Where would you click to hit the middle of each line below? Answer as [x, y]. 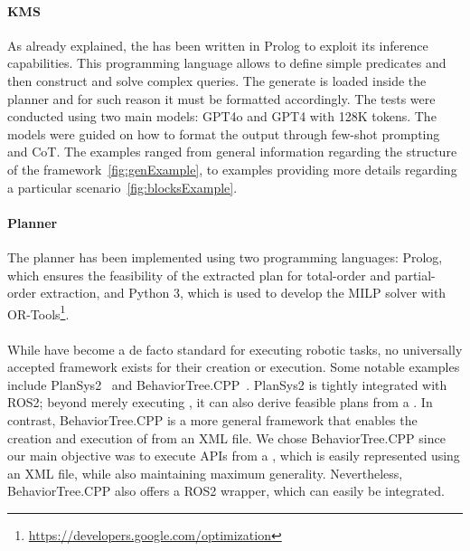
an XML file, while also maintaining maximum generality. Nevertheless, [205, 473]
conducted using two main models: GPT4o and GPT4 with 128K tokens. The [222, 116]
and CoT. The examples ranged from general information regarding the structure [232, 152]
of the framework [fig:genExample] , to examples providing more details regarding [232, 169]
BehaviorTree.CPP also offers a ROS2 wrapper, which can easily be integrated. [226, 491]
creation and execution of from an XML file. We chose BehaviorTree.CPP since [226, 437]
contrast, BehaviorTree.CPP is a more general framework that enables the [212, 419]
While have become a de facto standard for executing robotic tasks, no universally [235, 349]
